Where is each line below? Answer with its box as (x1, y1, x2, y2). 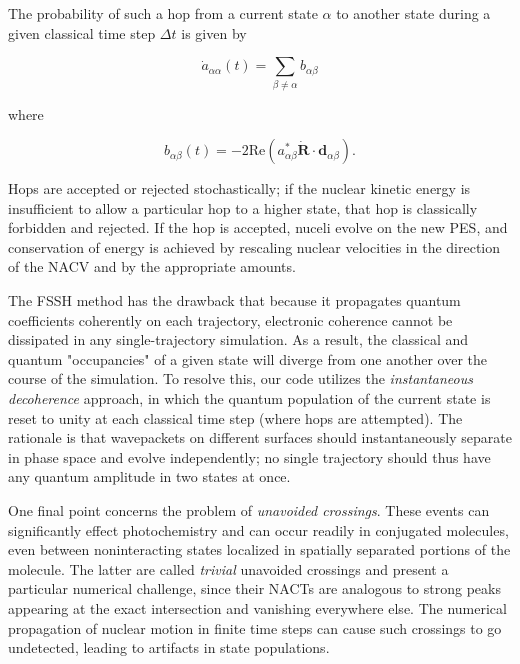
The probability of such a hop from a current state (8, 3, 318, 23)
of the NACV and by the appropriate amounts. (8, 256, 296, 277)
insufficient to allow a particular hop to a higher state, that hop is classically (8, 197, 478, 218)
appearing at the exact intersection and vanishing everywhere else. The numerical (8, 597, 507, 618)
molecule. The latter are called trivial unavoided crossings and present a (8, 558, 449, 579)
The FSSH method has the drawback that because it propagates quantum (8, 290, 461, 311)
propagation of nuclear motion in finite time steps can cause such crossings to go (8, 617, 502, 638)
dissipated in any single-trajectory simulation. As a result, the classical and (8, 329, 469, 350)
